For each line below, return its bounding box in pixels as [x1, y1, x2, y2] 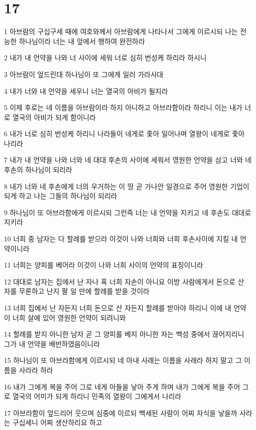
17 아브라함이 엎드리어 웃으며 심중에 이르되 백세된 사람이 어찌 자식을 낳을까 [4, 407, 237, 418]
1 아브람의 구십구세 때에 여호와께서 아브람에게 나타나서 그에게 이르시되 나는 [4, 26, 238, 37]
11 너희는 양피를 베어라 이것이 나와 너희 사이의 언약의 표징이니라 [4, 260, 203, 270]
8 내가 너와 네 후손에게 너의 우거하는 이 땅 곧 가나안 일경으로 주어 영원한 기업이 [4, 181, 250, 191]
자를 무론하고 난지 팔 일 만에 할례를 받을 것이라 [4, 286, 149, 296]
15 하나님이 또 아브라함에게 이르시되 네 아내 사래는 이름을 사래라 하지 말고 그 [4, 355, 242, 365]
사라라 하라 [19, 364, 53, 375]
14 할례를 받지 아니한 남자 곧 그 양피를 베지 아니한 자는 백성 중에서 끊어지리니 [4, 329, 244, 339]
